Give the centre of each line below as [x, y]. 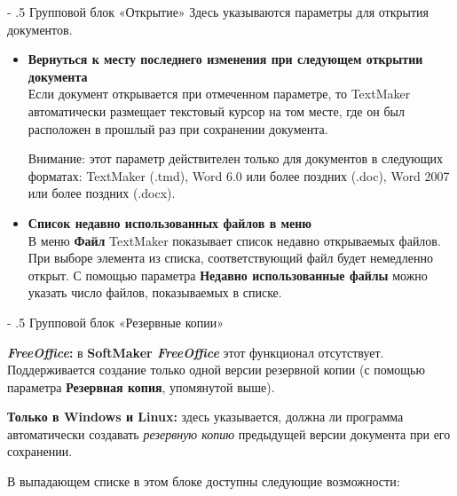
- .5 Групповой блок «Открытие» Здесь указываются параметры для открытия [218, 12]
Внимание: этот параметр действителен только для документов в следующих [236, 158]
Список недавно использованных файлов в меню [170, 222]
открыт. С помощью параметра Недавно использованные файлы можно [228, 275]
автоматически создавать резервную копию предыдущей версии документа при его [229, 433]
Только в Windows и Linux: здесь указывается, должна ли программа [205, 417]
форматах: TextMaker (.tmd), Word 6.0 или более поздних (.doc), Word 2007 [239, 175]
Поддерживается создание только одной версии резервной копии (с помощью [216, 370]
